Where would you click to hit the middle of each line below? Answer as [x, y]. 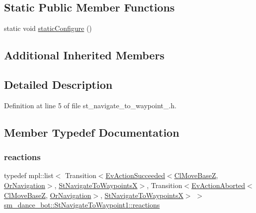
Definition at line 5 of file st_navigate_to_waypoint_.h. [90, 105]
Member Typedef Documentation [92, 132]
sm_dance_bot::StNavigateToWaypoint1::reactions [82, 205]
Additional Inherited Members [84, 55]
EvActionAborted [218, 185]
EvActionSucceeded [135, 175]
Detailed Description [58, 84]
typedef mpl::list [29, 175]
